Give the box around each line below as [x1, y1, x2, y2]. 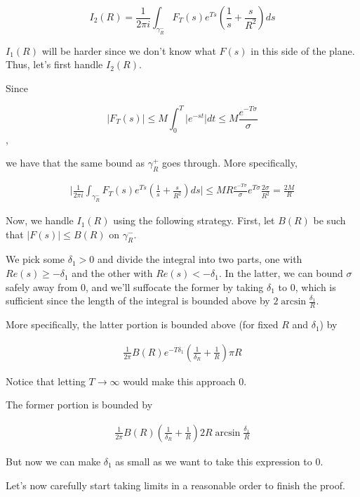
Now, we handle [6, 213, 74, 228]
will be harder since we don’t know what [41, 43, 216, 58]
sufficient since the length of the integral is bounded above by [6, 293, 270, 308]
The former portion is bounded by [6, 397, 153, 412]
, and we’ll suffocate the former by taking [86, 279, 264, 294]
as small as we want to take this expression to [115, 453, 312, 468]
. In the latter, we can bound [218, 266, 343, 280]
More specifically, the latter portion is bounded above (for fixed [6, 317, 279, 332]
